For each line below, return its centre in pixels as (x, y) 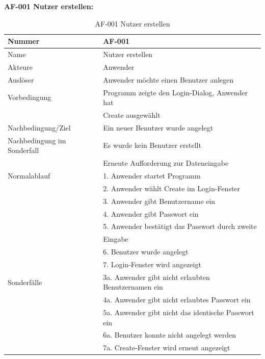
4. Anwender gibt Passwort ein (151, 213)
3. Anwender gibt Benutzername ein (159, 201)
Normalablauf (29, 175)
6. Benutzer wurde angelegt (146, 252)
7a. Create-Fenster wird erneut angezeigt (167, 348)
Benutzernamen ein (133, 287)
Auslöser (21, 79)
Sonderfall (23, 150)
